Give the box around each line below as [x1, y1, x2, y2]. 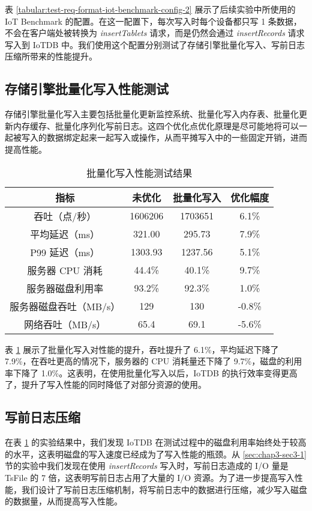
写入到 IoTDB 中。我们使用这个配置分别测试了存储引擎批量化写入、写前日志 [5, 38, 305, 50]
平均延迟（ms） [30, 227, 100, 241]
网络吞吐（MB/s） [24, 317, 106, 331]
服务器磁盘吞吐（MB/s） [10, 299, 121, 313]
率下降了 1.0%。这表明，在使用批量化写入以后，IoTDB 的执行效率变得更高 [5, 366, 298, 379]
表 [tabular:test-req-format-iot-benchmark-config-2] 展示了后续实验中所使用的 [5, 3, 296, 15]
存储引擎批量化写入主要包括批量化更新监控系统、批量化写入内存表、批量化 [5, 108, 299, 120]
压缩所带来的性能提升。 [5, 50, 97, 63]
